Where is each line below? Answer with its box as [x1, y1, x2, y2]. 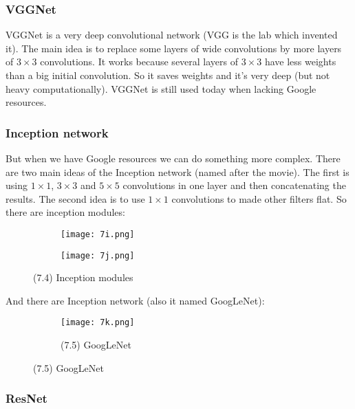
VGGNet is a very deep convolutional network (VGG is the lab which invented [6, 27, 338, 42]
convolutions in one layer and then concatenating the [122, 178, 346, 192]
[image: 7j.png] [61, 250, 135, 261]
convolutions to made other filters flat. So [171, 191, 347, 206]
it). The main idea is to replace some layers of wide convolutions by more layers [6, 41, 342, 55]
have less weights [264, 54, 336, 69]
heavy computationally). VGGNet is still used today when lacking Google [6, 81, 316, 96]
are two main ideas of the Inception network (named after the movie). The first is [6, 164, 349, 179]
